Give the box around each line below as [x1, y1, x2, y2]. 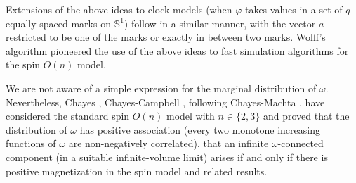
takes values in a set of [244, 2, 343, 16]
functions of [6, 136, 56, 151]
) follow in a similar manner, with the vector [124, 15, 316, 30]
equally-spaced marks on [6, 15, 111, 30]
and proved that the [263, 108, 350, 123]
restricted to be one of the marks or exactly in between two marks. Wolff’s [6, 30, 326, 44]
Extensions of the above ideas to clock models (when [6, 2, 232, 16]
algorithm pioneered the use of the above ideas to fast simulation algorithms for [6, 43, 349, 58]
